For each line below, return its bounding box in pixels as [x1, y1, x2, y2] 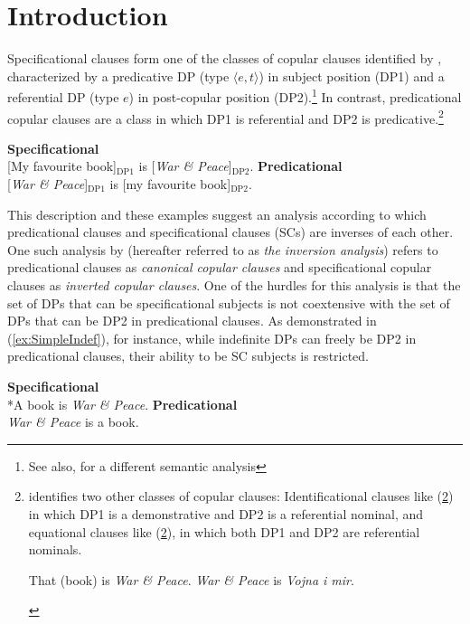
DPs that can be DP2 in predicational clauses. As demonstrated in [7, 311, 377, 330]
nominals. [28, 540, 82, 559]
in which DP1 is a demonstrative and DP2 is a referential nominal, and [28, 504, 424, 523]
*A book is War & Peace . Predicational [7, 394, 238, 413]
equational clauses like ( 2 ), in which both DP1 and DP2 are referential [28, 522, 420, 541]
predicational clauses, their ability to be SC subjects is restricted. [7, 346, 370, 365]
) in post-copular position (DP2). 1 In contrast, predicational [128, 85, 462, 106]
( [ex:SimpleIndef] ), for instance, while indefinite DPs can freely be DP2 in [7, 328, 417, 347]
